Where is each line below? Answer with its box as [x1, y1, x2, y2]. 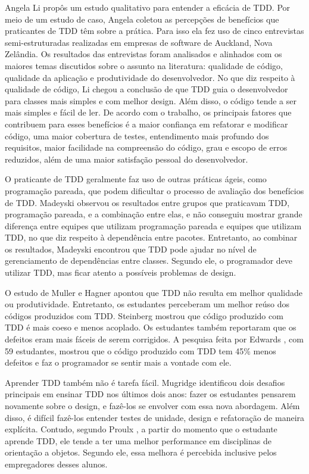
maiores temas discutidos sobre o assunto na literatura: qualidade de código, [5, 59, 283, 71]
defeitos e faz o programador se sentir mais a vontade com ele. [5, 356, 232, 369]
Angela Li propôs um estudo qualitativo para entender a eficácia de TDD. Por [5, 1, 291, 13]
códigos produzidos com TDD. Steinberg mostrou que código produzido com [5, 309, 283, 322]
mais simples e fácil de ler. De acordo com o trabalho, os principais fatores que [5, 106, 292, 118]
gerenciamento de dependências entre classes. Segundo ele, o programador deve [5, 254, 293, 267]
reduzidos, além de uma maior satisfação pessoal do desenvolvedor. [5, 152, 248, 165]
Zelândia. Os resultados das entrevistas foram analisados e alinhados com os [5, 48, 282, 60]
